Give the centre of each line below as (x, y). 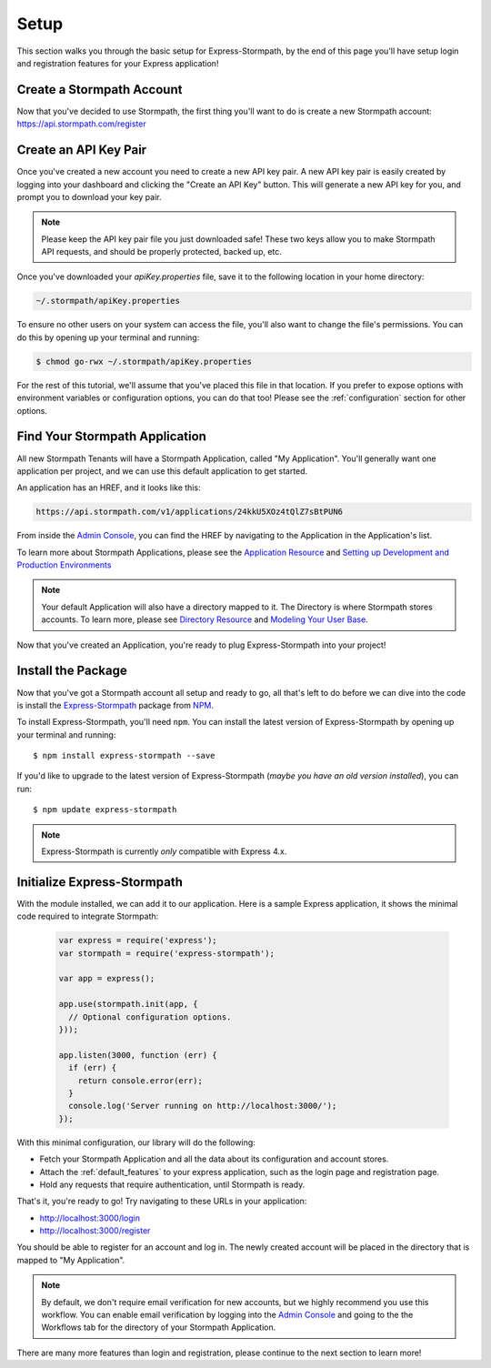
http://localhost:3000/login (90, 1218)
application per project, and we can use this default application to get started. (162, 471)
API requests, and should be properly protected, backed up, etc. (161, 252)
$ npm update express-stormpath (105, 810)
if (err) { (93, 1068)
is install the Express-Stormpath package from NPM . (115, 705)
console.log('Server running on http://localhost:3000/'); (203, 1106)
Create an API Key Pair (82, 150)
